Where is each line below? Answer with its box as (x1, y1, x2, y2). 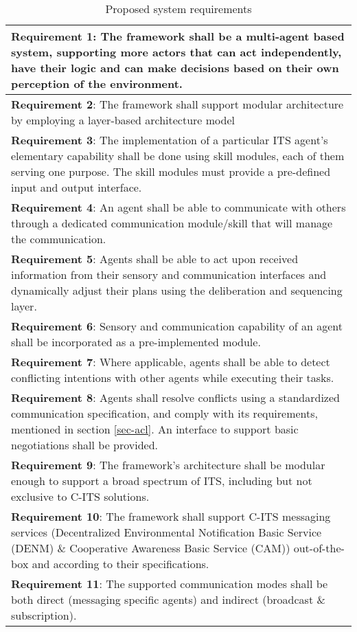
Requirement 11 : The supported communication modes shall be (11, 576, 328, 591)
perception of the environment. (11, 76, 183, 91)
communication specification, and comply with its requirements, (11, 405, 319, 421)
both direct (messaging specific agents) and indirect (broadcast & (11, 591, 325, 607)
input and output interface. (11, 179, 142, 195)
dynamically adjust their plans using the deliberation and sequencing (11, 282, 343, 298)
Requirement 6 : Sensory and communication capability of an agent (11, 318, 343, 334)
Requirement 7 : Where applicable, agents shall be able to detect (11, 354, 330, 370)
